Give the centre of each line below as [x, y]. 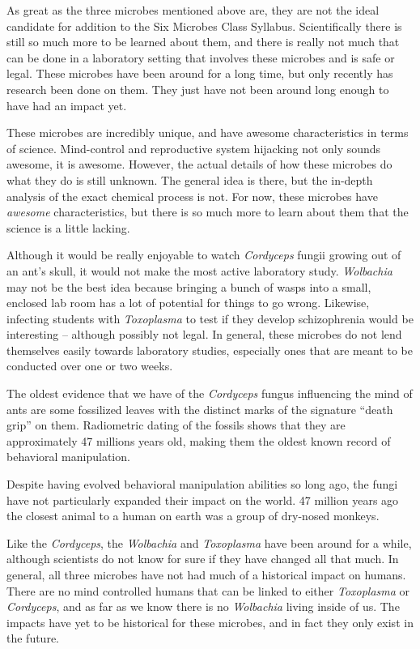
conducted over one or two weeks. [90, 366]
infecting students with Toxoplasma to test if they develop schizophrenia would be [210, 318]
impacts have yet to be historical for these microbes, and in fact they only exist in [210, 622]
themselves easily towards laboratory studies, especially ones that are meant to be [210, 350]
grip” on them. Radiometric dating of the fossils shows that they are [176, 425]
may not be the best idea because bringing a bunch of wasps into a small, [189, 286]
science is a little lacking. [68, 227]
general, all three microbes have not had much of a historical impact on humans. [206, 574]
